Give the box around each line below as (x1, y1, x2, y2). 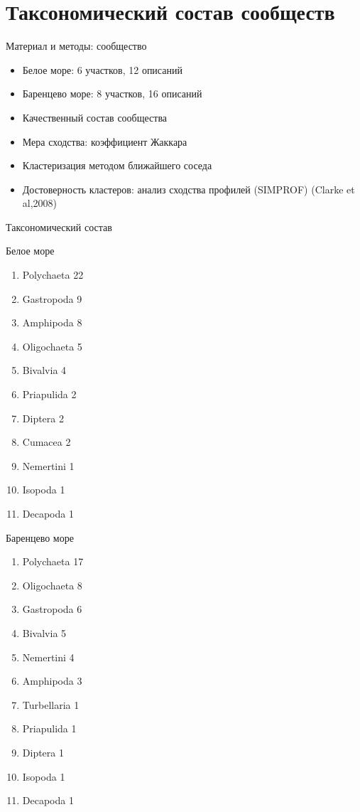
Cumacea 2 (22, 434, 71, 449)
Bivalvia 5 (22, 625, 67, 640)
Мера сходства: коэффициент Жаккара (22, 134, 187, 149)
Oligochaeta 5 (22, 338, 82, 353)
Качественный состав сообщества (22, 109, 168, 124)
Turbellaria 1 (22, 697, 80, 712)
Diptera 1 (22, 744, 64, 759)
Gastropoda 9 (22, 291, 82, 306)
